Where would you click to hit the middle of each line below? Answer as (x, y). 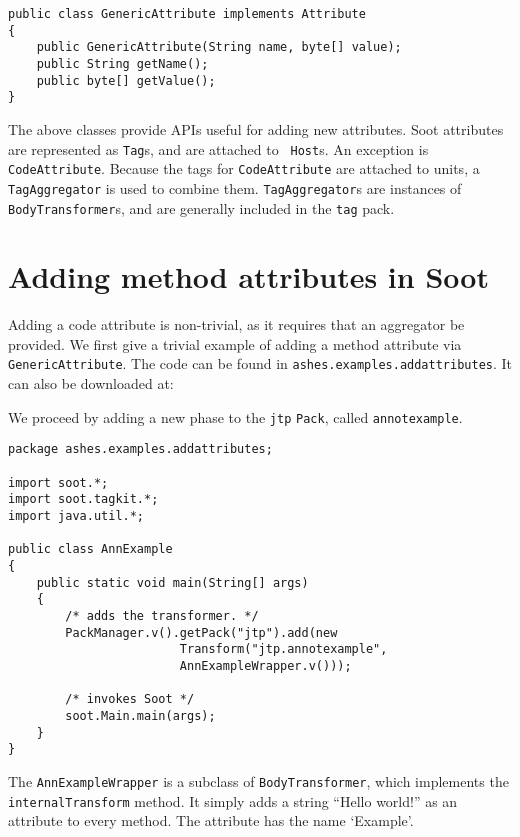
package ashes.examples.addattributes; (140, 449)
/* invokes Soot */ (130, 699)
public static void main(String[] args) (172, 582)
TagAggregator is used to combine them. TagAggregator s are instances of (235, 187)
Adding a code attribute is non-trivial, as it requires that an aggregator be (236, 324)
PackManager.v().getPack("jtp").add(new (201, 632)
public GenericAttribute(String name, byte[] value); (219, 47)
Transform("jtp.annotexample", (283, 649)
